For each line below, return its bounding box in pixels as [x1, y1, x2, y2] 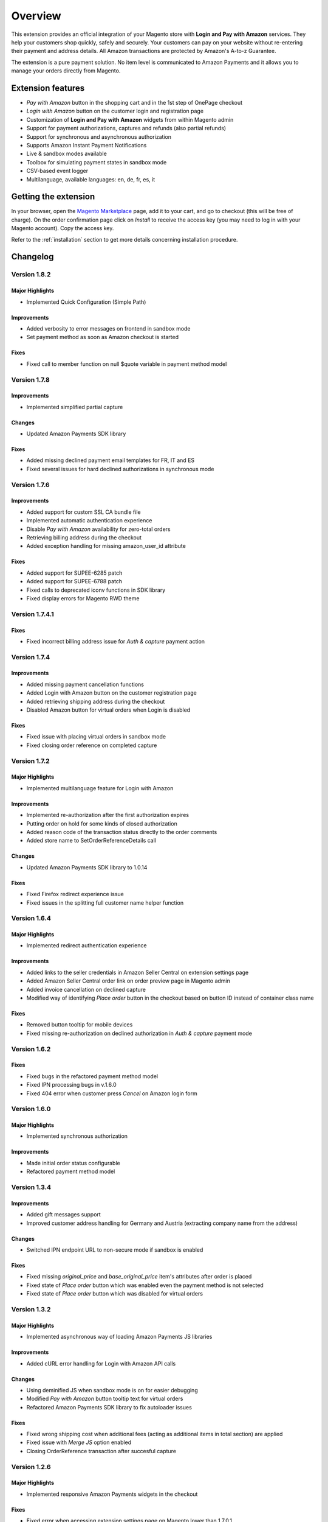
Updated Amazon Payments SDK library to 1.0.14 [26, 863, 148, 871]
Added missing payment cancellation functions [26, 681, 144, 688]
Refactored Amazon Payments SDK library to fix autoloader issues [26, 1403, 193, 1411]
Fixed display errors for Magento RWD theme [26, 594, 140, 602]
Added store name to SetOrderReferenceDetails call [26, 837, 156, 844]
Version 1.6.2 [11, 1045, 51, 1053]
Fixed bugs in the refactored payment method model [26, 1072, 158, 1080]
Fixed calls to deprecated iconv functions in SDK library [26, 586, 166, 594]
